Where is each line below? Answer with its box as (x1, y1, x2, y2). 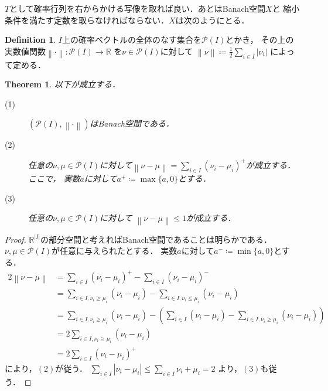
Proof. (5, 233, 26, 245)
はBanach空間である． (90, 117, 174, 130)
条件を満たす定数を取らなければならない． (5, 13, 169, 26)
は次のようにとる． (175, 13, 250, 26)
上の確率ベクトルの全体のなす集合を (61, 33, 201, 46)
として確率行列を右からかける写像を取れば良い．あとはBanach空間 (9, 2, 266, 14)
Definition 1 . (5, 33, 56, 46)
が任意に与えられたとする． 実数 (52, 244, 177, 257)
